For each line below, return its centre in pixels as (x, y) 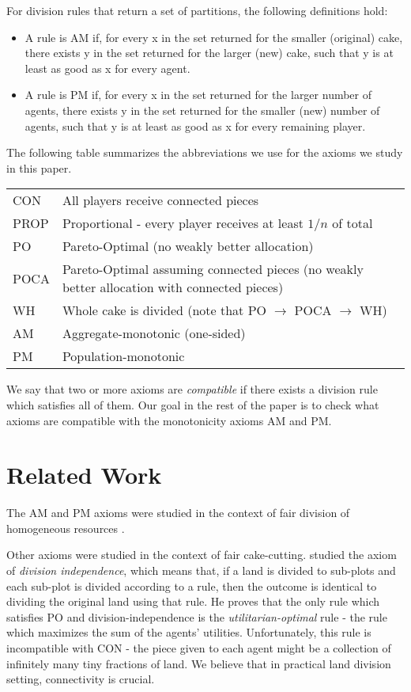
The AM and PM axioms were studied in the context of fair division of (178, 513)
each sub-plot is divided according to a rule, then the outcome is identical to (192, 586)
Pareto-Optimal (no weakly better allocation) (188, 246)
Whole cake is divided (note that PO (164, 310)
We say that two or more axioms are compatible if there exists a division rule (192, 389)
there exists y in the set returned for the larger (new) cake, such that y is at (209, 53)
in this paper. (39, 167)
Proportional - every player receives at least (183, 223)
